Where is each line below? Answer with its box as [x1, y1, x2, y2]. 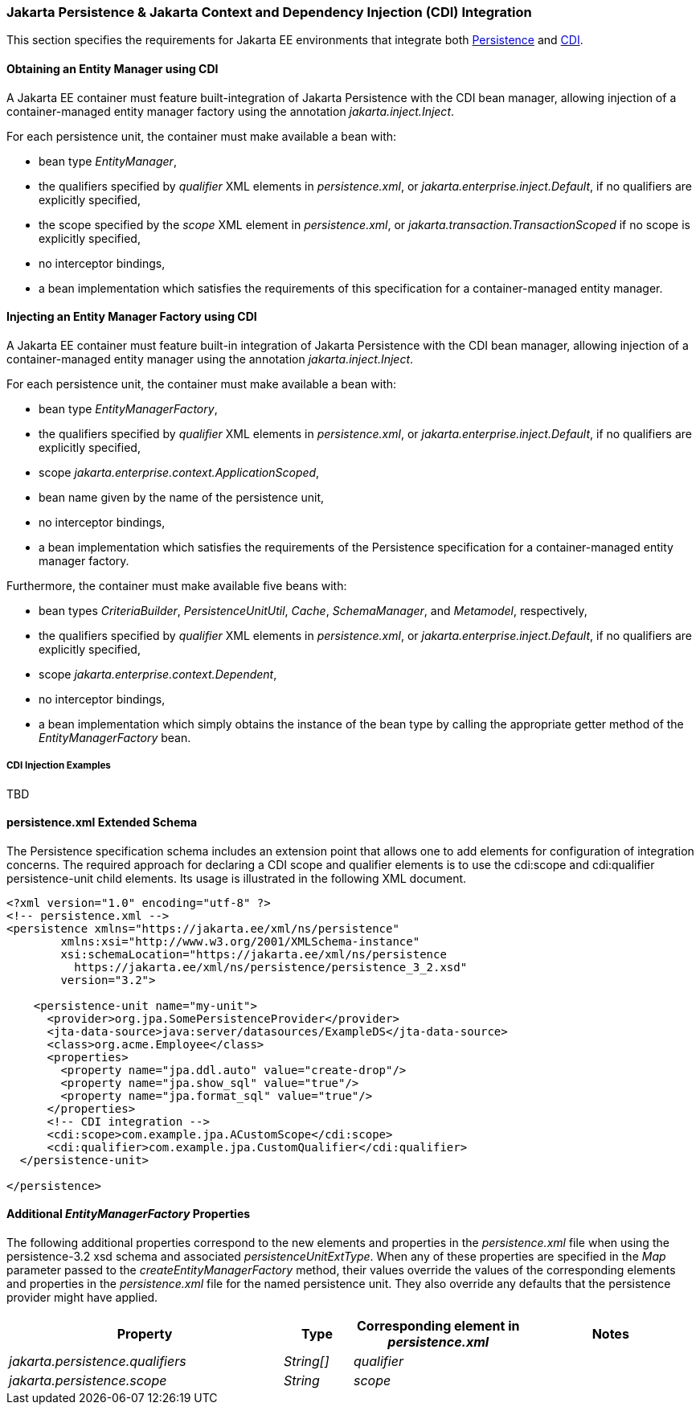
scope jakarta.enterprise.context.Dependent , [39, 667, 277, 681]
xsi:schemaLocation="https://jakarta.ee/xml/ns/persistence [60, 947, 447, 961]
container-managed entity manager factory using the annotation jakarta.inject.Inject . [6, 104, 455, 118]
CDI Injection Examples [6, 760, 111, 772]
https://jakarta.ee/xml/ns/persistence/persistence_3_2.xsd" [74, 960, 468, 974]
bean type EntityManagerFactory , [39, 401, 218, 416]
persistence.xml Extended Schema [6, 815, 198, 830]
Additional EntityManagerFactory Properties [6, 1207, 251, 1221]
